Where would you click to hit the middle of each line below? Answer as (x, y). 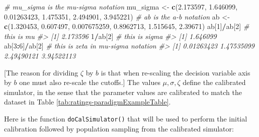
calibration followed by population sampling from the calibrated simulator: (119, 128)
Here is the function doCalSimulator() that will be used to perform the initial (126, 118)
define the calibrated (214, 82)
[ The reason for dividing (41, 72)
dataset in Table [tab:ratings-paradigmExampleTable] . (88, 102)
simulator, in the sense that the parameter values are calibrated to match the (123, 92)
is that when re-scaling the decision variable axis (176, 72)
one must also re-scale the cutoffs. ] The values (90, 82)
